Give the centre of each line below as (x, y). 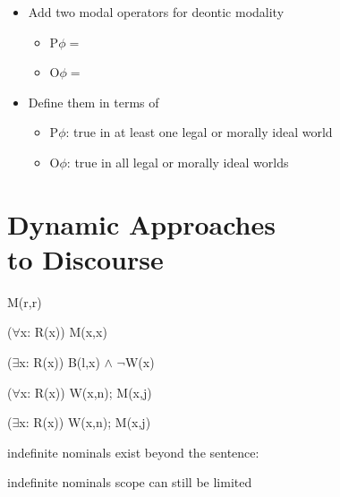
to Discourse (85, 258)
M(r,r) (25, 301)
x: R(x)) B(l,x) (59, 362)
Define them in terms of (93, 102)
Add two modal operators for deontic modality (156, 12)
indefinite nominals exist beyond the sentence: (133, 452)
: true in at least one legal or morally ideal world (199, 132)
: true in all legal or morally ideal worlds (178, 162)
